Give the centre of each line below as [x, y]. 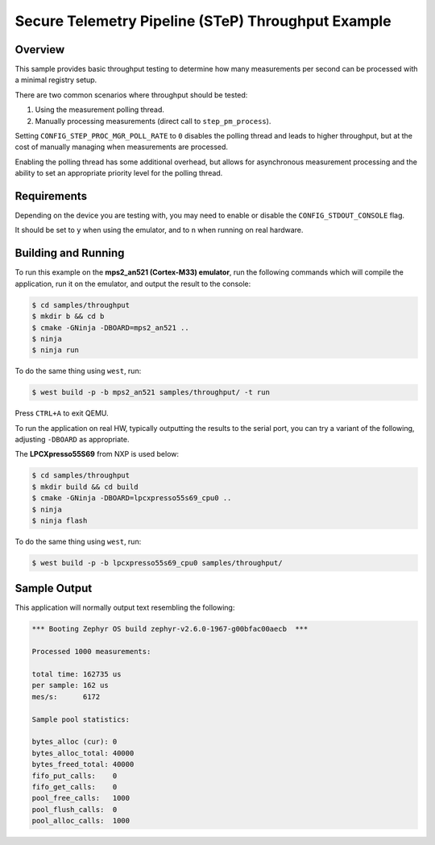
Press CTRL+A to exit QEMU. [62, 413]
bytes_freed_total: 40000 [83, 764]
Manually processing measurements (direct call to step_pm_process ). [153, 121]
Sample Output [54, 588]
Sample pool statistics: [81, 719]
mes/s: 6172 [66, 696]
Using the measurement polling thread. [100, 110]
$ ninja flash [60, 521]
